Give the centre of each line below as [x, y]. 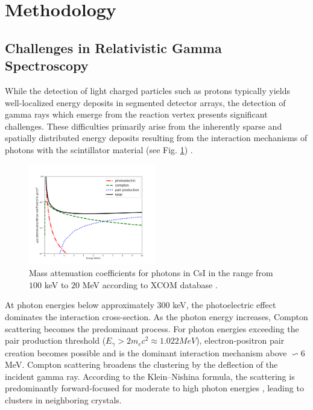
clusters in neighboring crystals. [63, 400]
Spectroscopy [47, 65]
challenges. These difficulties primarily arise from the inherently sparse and [144, 126]
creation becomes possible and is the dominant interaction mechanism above [146, 352]
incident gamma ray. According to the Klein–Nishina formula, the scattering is [150, 376]
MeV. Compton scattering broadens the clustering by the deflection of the [141, 364]
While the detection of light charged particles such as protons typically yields [148, 90]
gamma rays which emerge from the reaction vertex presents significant [136, 114]
